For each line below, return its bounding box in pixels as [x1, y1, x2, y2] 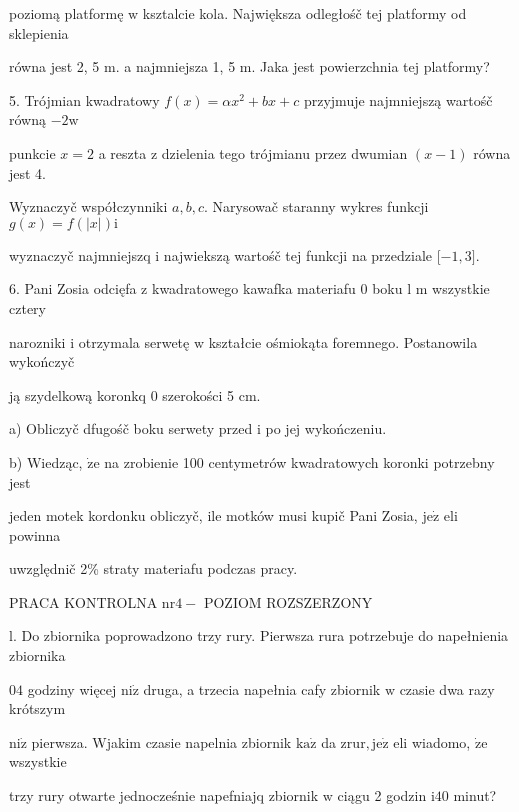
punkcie [9, 142, 56, 163]
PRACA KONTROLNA [9, 591, 158, 612]
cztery [9, 297, 46, 318]
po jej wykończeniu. [265, 418, 387, 439]
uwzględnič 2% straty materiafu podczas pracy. [9, 558, 298, 579]
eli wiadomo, [393, 731, 471, 752]
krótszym [9, 698, 66, 719]
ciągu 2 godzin [337, 785, 427, 806]
